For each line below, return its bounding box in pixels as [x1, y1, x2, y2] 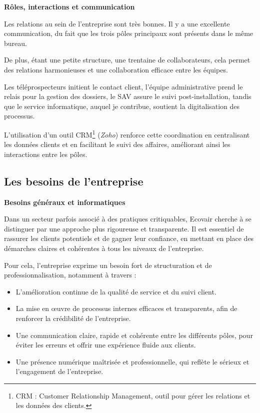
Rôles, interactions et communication [4, 1, 135, 11]
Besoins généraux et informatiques [4, 196, 125, 207]
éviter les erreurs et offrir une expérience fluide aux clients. [15, 339, 196, 350]
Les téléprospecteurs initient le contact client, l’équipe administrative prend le [4, 81, 243, 91]
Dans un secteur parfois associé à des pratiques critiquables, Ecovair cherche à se [4, 213, 251, 224]
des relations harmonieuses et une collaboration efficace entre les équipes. [4, 64, 228, 74]
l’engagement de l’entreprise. [15, 366, 103, 376]
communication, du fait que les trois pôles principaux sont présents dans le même [4, 28, 253, 38]
